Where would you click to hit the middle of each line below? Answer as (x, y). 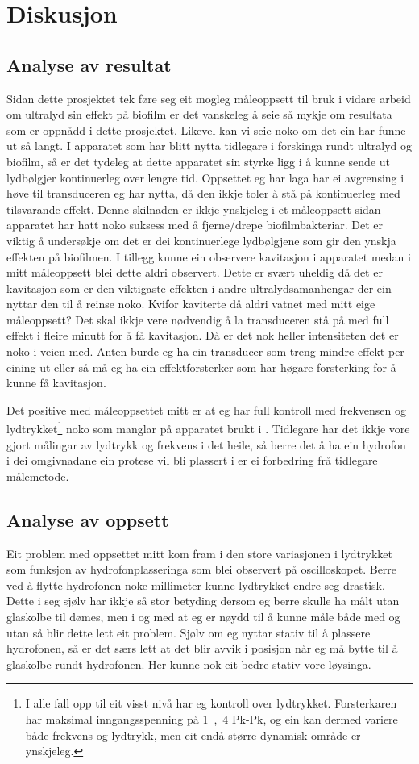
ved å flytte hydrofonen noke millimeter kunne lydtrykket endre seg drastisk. (196, 584)
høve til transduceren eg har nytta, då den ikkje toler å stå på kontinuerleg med (203, 193)
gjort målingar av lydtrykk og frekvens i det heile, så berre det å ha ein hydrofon (206, 444)
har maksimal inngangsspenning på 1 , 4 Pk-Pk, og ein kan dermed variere (212, 719)
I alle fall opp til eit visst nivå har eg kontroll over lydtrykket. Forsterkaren (211, 703)
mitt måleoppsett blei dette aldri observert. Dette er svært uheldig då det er (195, 272)
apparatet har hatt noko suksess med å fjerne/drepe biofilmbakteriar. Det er (195, 225)
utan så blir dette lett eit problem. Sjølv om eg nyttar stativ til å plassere (189, 632)
